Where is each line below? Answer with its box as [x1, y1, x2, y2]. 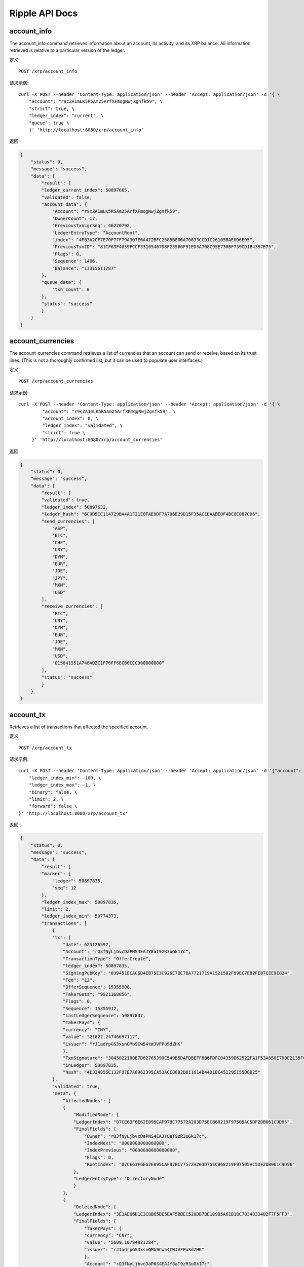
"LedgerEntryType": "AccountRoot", [52, 230, 140, 236]
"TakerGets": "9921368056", [62, 991, 133, 997]
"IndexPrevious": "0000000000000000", [84, 1147, 181, 1153]
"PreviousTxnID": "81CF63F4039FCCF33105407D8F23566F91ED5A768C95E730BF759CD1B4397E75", [52, 244, 277, 250]
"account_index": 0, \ [42, 416, 99, 421]
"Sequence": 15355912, [62, 1005, 119, 1011]
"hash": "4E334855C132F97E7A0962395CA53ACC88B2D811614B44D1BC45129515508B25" [62, 1069, 261, 1075]
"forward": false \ [28, 803, 78, 809]
